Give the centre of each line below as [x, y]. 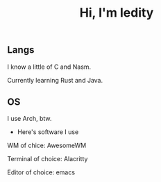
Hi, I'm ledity [117, 13]
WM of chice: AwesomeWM [47, 146]
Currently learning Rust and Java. [55, 80]
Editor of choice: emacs [41, 172]
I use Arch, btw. [29, 119]
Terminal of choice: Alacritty [48, 159]
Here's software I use [48, 132]
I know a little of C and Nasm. [49, 67]
